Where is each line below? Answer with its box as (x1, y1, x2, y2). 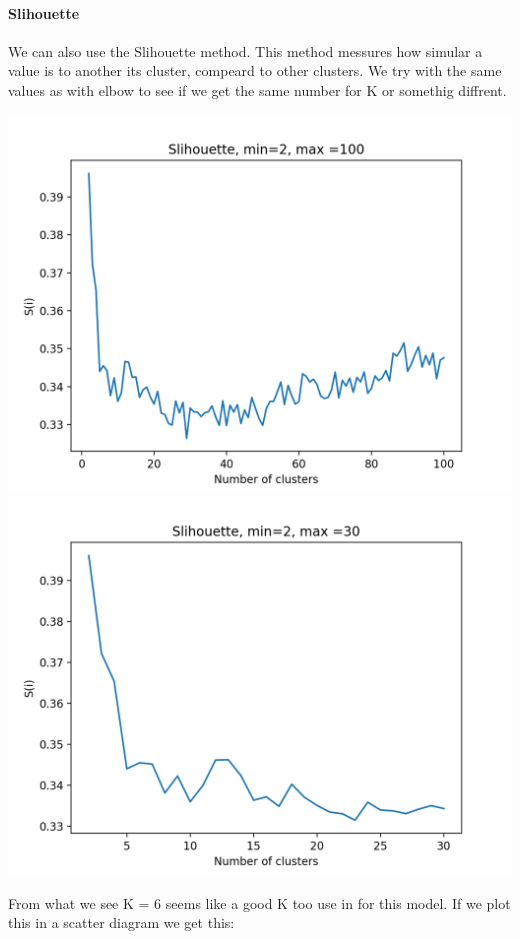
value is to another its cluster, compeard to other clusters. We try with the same (8, 60, 502, 81)
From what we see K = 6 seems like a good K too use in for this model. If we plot (8, 892, 511, 913)
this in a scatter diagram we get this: (8, 912, 235, 933)
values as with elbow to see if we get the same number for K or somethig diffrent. (8, 79, 507, 100)
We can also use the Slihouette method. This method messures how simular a (8, 40, 483, 61)
